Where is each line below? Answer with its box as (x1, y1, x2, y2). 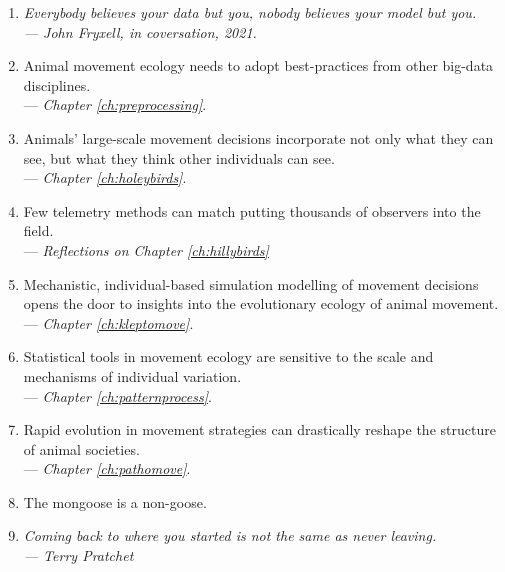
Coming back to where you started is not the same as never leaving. (23, 525, 437, 546)
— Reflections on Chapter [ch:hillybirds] (23, 239, 269, 260)
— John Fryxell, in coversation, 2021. (23, 21, 257, 42)
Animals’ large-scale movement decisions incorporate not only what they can (23, 127, 494, 148)
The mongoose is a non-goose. (23, 491, 207, 512)
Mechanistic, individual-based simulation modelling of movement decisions (23, 273, 479, 294)
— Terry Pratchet (23, 545, 134, 566)
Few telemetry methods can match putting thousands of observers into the (23, 200, 481, 221)
